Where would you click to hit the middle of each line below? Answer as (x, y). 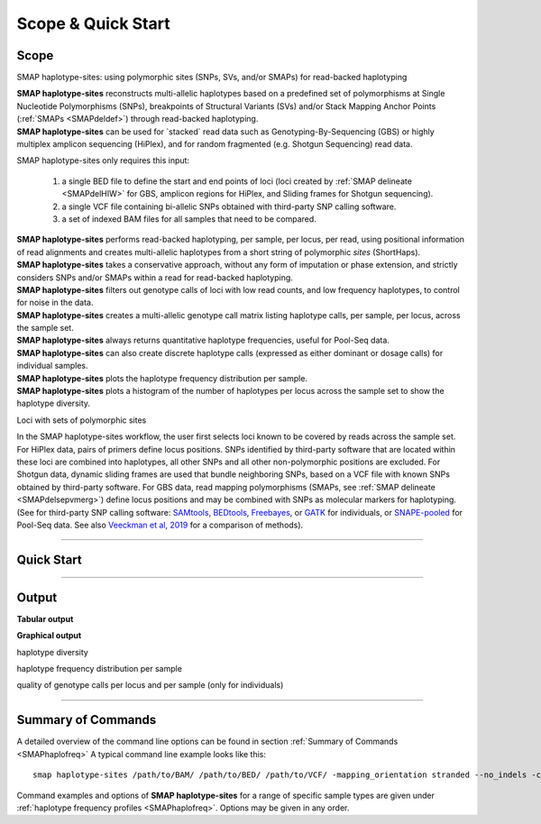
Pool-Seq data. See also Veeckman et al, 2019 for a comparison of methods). (160, 525)
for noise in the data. (55, 303)
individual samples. (52, 366)
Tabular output (45, 618)
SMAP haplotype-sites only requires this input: (103, 160)
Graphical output (49, 636)
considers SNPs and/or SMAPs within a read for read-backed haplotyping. (155, 277)
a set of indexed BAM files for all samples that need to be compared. (189, 219)
